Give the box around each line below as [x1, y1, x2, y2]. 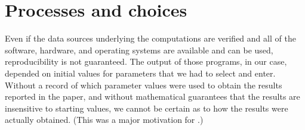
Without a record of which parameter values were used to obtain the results [5, 78, 282, 91]
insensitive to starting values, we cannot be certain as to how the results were [5, 102, 288, 114]
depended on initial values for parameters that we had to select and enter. [5, 66, 276, 79]
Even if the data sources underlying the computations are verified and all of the [5, 32, 296, 45]
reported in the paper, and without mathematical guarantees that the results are [5, 90, 300, 103]
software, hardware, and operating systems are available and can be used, [5, 43, 273, 56]
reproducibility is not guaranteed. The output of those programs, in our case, [5, 55, 287, 68]
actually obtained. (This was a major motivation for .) [5, 113, 204, 126]
